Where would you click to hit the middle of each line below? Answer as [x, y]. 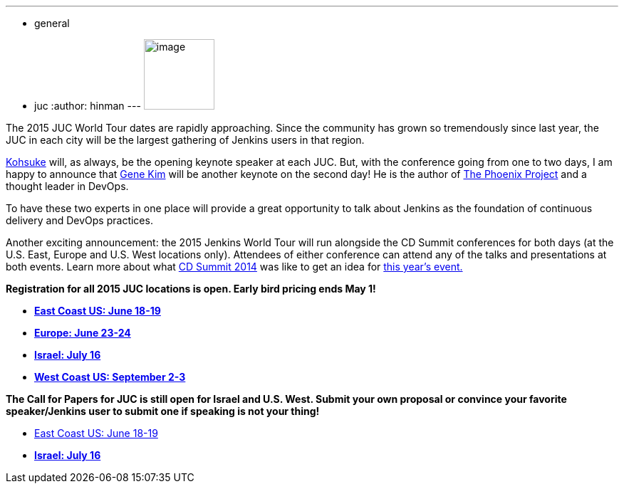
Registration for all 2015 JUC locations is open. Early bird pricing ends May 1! [191, 289]
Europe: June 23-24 [83, 333]
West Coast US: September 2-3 [110, 377]
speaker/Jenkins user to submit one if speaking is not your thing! [163, 411]
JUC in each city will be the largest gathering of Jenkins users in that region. [185, 140]
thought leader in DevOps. [67, 186]
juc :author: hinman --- [88, 106]
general [52, 23]
